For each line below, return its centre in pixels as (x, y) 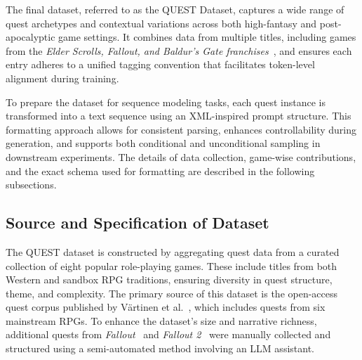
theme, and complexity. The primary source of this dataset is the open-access (172, 293)
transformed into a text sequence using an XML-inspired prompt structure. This (179, 116)
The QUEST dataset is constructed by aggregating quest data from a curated (173, 251)
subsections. (31, 185)
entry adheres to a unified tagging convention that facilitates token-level (160, 64)
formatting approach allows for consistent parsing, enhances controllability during (181, 129)
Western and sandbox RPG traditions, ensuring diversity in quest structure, (169, 279)
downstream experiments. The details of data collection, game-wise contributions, (181, 156)
